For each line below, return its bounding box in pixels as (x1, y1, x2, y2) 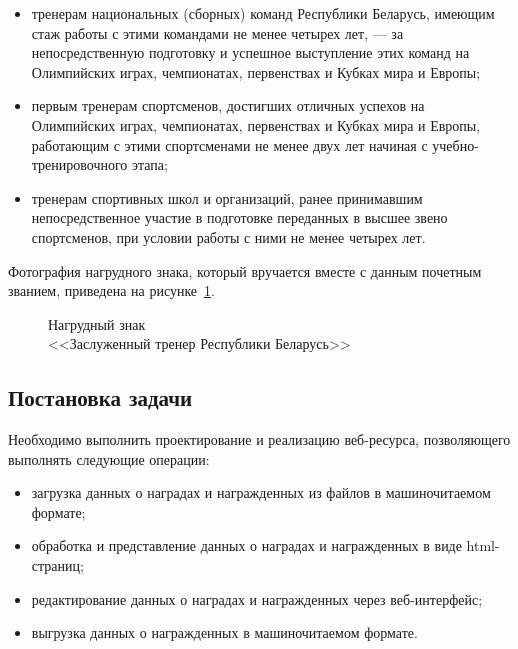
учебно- (432, 134, 479, 155)
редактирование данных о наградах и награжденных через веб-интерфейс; (31, 588, 483, 609)
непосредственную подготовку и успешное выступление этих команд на (31, 42, 470, 63)
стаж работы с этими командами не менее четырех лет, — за (31, 22, 404, 43)
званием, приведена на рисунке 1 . (8, 280, 215, 301)
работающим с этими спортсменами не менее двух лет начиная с (31, 134, 428, 155)
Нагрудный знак (48, 313, 146, 334)
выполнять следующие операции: (8, 448, 210, 469)
